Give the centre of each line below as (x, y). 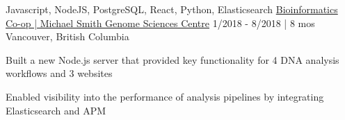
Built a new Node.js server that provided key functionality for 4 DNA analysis (172, 59)
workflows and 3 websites (59, 73)
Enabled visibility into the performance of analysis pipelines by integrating (165, 96)
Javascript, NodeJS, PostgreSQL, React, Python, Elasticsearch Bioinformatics (172, 9)
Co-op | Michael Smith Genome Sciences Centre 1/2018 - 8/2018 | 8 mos (160, 23)
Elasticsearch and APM (56, 110)
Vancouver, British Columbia (67, 36)
